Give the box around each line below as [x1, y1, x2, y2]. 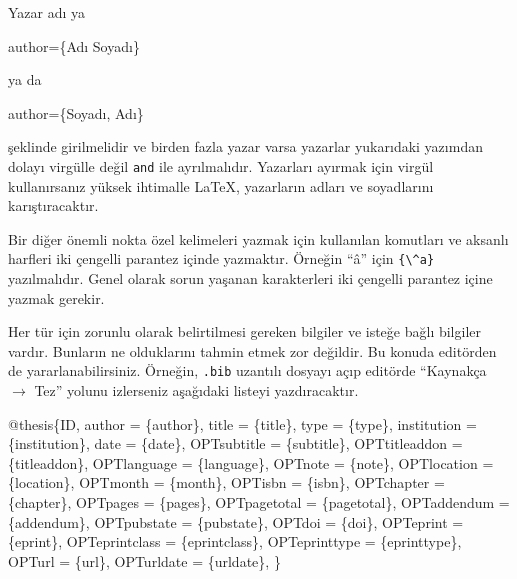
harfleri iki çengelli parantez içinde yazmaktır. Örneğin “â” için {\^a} [8, 248, 435, 269]
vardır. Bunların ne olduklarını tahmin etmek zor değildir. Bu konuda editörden [8, 340, 497, 361]
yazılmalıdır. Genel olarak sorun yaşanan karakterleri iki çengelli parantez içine [8, 268, 493, 289]
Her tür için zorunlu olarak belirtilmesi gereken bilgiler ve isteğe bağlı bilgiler [8, 321, 481, 342]
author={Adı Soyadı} [8, 35, 140, 56]
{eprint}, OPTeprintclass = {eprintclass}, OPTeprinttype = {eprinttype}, [8, 531, 462, 552]
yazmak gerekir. [8, 287, 105, 308]
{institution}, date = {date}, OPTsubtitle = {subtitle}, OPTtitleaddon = [8, 433, 463, 454]
